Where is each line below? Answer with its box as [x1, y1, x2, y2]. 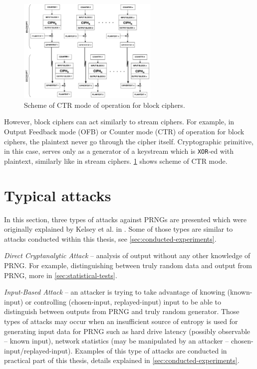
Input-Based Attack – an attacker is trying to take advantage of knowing [4, 287, 225, 297]
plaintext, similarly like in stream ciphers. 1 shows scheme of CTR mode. [4, 155, 228, 166]
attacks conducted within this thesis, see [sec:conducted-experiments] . [4, 233, 217, 244]
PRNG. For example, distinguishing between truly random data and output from [4, 260, 252, 271]
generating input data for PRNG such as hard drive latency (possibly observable [4, 326, 251, 336]
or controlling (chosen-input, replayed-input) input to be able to [25, 296, 222, 307]
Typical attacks [4, 185, 111, 205]
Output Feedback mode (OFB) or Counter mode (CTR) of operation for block [4, 126, 245, 137]
